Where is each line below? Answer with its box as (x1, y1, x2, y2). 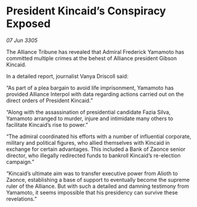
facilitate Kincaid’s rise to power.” (6, 121, 89, 128)
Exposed (6, 17, 51, 31)
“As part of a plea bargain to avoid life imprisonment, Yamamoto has (6, 84, 174, 91)
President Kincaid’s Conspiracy (6, 4, 166, 18)
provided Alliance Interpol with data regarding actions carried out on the (6, 90, 184, 98)
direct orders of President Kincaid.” (6, 97, 93, 104)
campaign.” (6, 158, 35, 165)
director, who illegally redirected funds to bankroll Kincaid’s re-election (6, 151, 181, 159)
